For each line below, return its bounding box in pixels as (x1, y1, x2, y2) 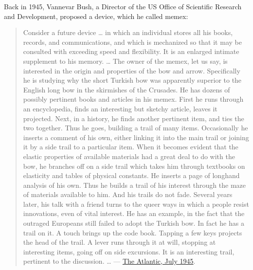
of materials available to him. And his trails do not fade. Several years (23, 189, 233, 199)
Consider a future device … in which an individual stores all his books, (23, 27, 233, 37)
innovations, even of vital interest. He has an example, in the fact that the (23, 208, 245, 218)
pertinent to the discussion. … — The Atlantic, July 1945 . (23, 256, 196, 266)
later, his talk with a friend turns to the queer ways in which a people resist (23, 198, 249, 209)
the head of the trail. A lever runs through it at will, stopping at (23, 237, 216, 247)
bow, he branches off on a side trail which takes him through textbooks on (23, 161, 245, 171)
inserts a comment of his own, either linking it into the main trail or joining (23, 132, 249, 142)
